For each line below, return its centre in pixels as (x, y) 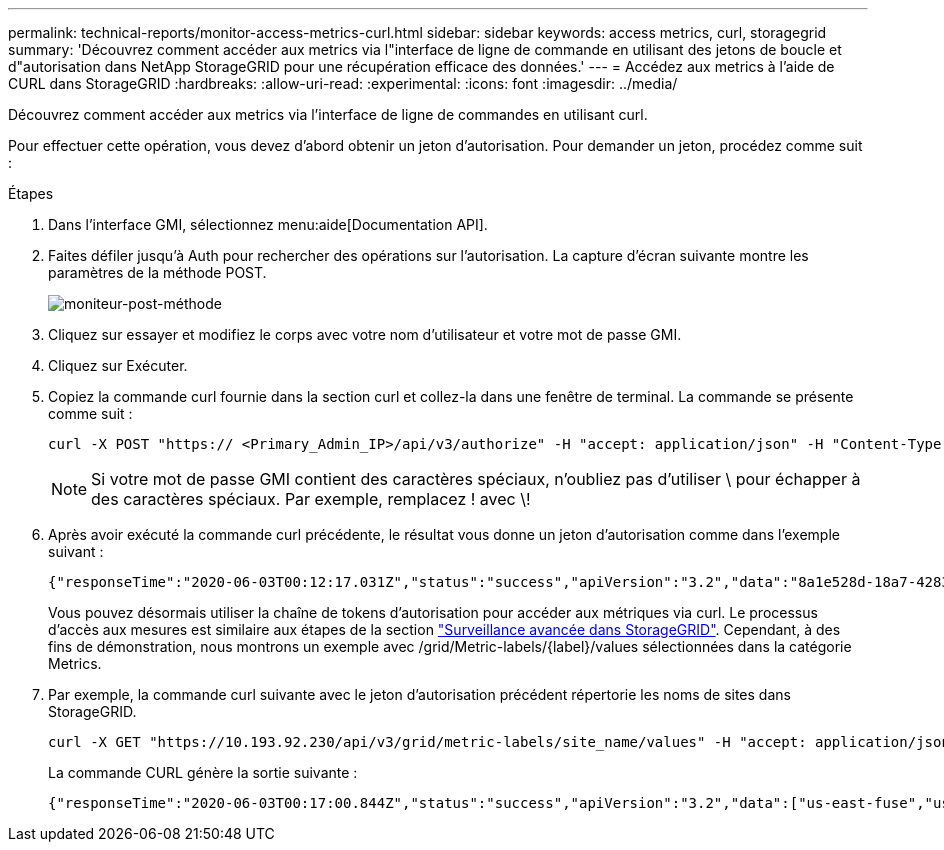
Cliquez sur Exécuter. (118, 365)
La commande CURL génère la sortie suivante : (203, 772)
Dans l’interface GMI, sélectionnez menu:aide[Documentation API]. (268, 224)
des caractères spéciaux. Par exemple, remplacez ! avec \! (311, 499)
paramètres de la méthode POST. (157, 272)
